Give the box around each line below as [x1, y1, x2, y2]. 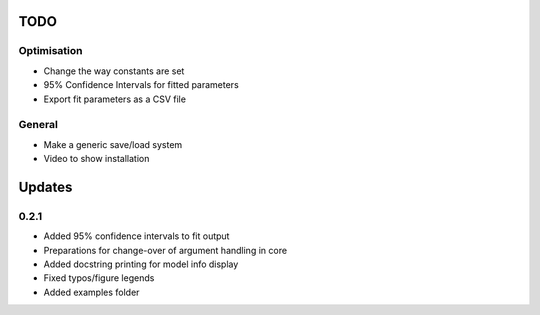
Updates [18, 178, 73, 195]
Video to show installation [43, 153, 150, 165]
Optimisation [18, 44, 84, 58]
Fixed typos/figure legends [43, 272, 155, 284]
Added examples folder [43, 286, 140, 298]
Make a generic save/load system [43, 138, 183, 150]
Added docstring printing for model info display [43, 258, 239, 270]
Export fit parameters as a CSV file [43, 93, 187, 105]
